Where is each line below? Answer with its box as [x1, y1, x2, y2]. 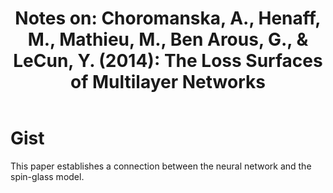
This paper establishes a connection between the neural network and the [10, 160, 312, 172]
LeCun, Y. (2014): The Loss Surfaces [13, 50, 323, 72]
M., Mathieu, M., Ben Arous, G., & [27, 28, 309, 51]
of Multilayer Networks [70, 71, 266, 94]
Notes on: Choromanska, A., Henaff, [14, 7, 322, 30]
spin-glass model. [10, 170, 85, 182]
